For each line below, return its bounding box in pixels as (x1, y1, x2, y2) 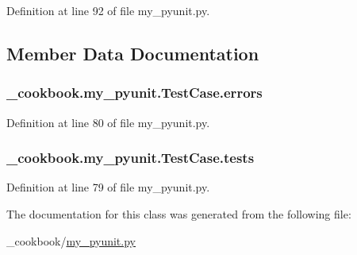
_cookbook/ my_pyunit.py (6, 232, 136, 249)
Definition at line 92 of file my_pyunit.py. (6, 2, 210, 18)
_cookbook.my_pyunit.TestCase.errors (6, 83, 263, 102)
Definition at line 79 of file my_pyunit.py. (6, 179, 210, 195)
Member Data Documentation (6, 41, 259, 65)
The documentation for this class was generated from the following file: (6, 206, 351, 222)
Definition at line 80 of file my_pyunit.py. (6, 114, 210, 130)
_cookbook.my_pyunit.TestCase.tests (6, 148, 255, 168)
